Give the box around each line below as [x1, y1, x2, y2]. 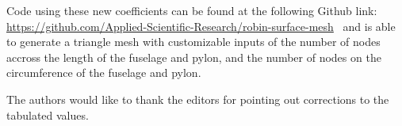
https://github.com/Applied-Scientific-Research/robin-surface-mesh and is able [6, 17, 396, 34]
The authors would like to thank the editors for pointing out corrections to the [6, 90, 389, 107]
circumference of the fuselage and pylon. [6, 64, 201, 81]
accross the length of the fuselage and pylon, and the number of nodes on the [6, 48, 381, 65]
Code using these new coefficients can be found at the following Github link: [6, 2, 377, 18]
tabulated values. [6, 106, 89, 123]
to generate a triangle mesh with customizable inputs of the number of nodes [6, 33, 381, 50]
